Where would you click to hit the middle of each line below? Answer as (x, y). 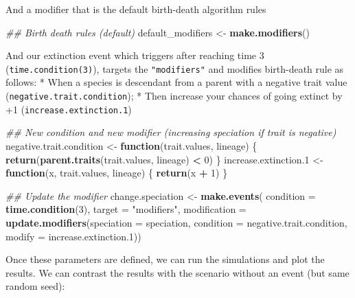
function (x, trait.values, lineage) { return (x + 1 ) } (117, 173)
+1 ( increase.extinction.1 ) (69, 109)
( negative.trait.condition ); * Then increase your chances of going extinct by (174, 96)
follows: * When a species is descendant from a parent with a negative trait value (176, 82)
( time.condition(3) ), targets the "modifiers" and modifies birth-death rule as (175, 68)
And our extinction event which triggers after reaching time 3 (135, 55)
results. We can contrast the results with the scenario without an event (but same (177, 272)
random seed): (35, 286)
